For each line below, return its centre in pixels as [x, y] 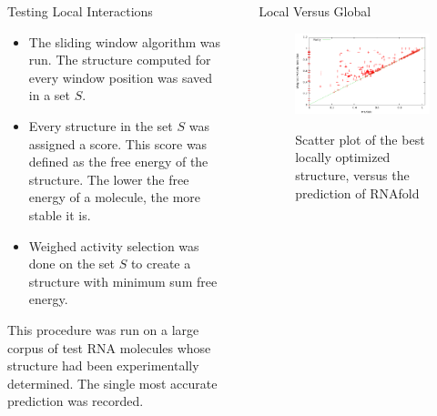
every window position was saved [121, 77]
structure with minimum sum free [123, 281]
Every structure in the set [101, 125]
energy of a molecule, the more [115, 197]
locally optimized [343, 157]
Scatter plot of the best [360, 139]
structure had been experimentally [103, 365]
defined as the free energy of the [118, 162]
